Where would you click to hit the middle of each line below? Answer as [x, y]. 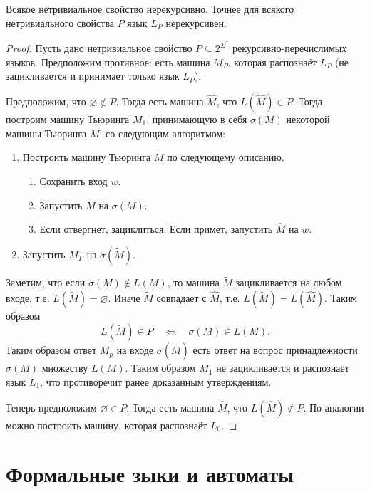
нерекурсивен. [196, 22]
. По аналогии [334, 407]
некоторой [308, 119]
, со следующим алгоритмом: [163, 133]
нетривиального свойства [60, 22]
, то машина [193, 282]
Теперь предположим [51, 407]
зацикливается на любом [289, 282]
